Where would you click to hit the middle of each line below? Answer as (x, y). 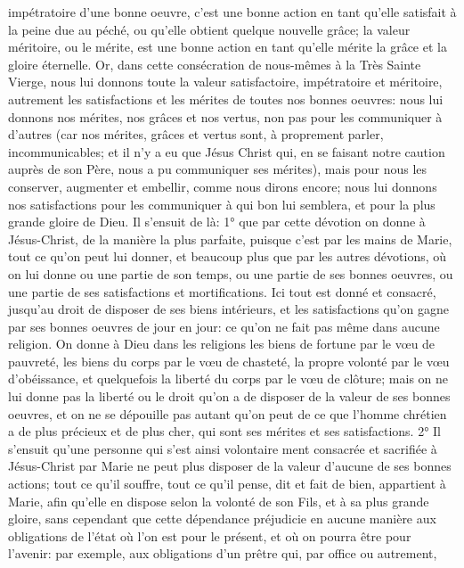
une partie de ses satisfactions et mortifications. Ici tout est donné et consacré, (222, 291)
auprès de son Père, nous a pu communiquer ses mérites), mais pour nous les (218, 169)
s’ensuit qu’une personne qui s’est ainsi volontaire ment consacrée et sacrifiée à (223, 448)
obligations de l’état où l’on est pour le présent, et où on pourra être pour (210, 535)
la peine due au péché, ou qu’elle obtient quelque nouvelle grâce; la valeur (209, 29)
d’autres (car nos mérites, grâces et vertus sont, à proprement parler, (196, 134)
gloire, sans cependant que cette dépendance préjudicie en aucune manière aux (222, 519)
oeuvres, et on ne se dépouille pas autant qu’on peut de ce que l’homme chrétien (228, 413)
